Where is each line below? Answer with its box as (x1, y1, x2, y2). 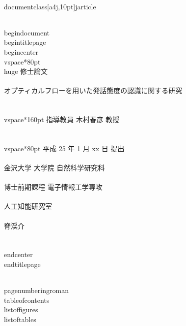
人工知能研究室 (4, 201, 52, 211)
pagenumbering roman (4, 285, 69, 295)
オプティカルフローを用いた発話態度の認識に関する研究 (4, 85, 183, 96)
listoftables (4, 314, 36, 324)
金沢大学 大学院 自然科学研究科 (4, 163, 105, 173)
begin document (4, 27, 50, 37)
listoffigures (4, 304, 38, 315)
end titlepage (4, 259, 41, 269)
